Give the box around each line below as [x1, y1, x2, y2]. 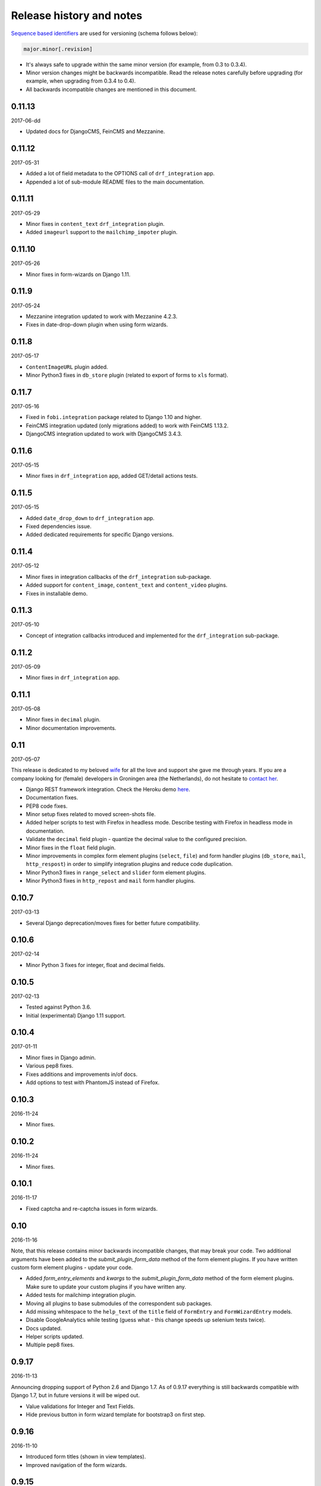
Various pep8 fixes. [26, 1062, 74, 1069]
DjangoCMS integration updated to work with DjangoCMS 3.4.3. [26, 430, 182, 437]
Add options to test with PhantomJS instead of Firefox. [26, 1079, 160, 1086]
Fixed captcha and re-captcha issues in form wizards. [26, 1205, 158, 1212]
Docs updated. [26, 1324, 62, 1331]
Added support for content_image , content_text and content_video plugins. [26, 581, 228, 588]
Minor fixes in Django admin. [26, 1054, 96, 1061]
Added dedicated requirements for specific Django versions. [26, 531, 174, 538]
